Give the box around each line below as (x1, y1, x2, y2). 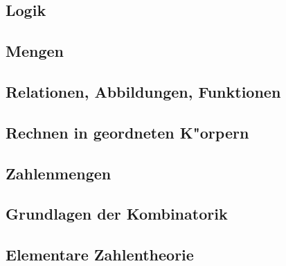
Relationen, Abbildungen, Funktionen (6, 80, 281, 102)
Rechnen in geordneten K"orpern (6, 121, 249, 143)
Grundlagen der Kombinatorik (6, 203, 228, 224)
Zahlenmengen (6, 162, 111, 184)
